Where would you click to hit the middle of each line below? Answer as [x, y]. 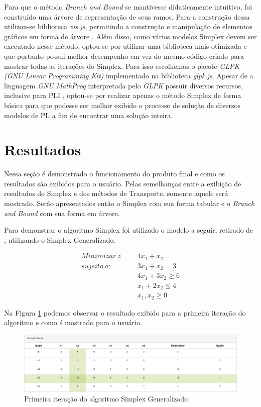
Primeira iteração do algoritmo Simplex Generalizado [106, 399]
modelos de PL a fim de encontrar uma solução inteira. [89, 115]
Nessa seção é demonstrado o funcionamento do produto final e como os [114, 174]
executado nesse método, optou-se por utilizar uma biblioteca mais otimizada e [125, 46]
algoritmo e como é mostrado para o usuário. [73, 322]
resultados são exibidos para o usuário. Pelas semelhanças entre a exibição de [123, 183]
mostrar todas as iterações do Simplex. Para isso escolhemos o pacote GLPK [122, 66]
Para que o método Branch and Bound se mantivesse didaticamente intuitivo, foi [128, 7]
